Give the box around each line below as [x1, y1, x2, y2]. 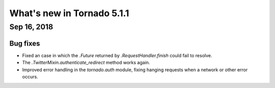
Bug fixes [9, 39, 40, 48]
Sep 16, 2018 [9, 22, 53, 31]
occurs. [22, 73, 38, 79]
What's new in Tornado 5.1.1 [9, 8, 129, 19]
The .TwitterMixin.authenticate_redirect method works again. [22, 60, 150, 66]
